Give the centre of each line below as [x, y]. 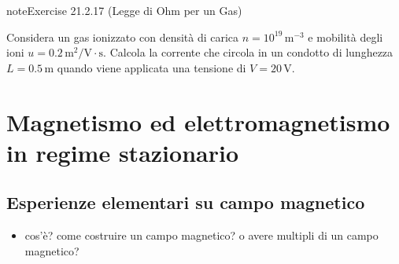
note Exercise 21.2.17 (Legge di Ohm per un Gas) [124, 10]
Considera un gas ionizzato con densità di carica [123, 37]
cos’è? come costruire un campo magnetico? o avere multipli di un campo [201, 235]
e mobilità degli [345, 37]
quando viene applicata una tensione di [151, 67]
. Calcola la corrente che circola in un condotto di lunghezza [248, 52]
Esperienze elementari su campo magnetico [186, 202]
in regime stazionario [122, 152]
